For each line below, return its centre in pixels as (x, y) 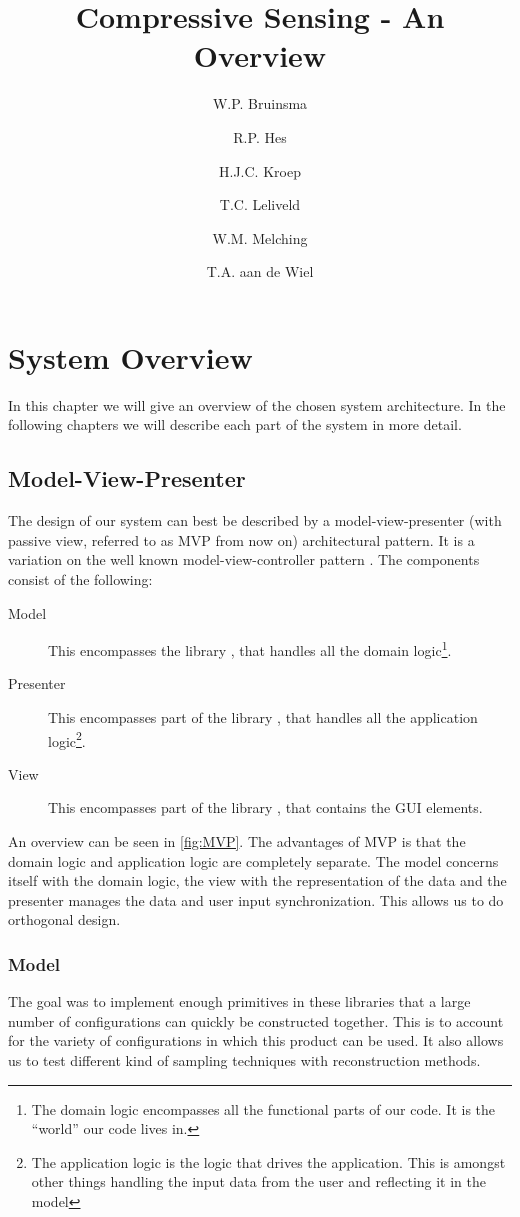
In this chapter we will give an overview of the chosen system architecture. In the (257, 404)
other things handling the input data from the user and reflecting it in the (258, 1181)
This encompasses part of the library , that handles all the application (263, 717)
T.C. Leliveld (260, 204)
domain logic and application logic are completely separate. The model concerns (253, 860)
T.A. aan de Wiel (260, 271)
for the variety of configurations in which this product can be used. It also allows (256, 1040)
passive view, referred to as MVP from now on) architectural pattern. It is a (241, 539)
